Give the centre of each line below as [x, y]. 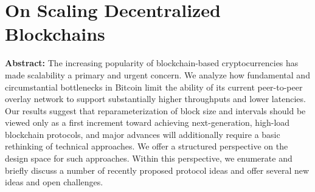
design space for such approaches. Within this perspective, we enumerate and [149, 158]
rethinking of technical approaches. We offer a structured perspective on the [147, 146]
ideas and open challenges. [54, 182]
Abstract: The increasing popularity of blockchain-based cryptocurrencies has [152, 63]
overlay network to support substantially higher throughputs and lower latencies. [155, 99]
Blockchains [55, 34]
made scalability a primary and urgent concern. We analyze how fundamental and [157, 74]
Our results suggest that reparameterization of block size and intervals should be [155, 110]
